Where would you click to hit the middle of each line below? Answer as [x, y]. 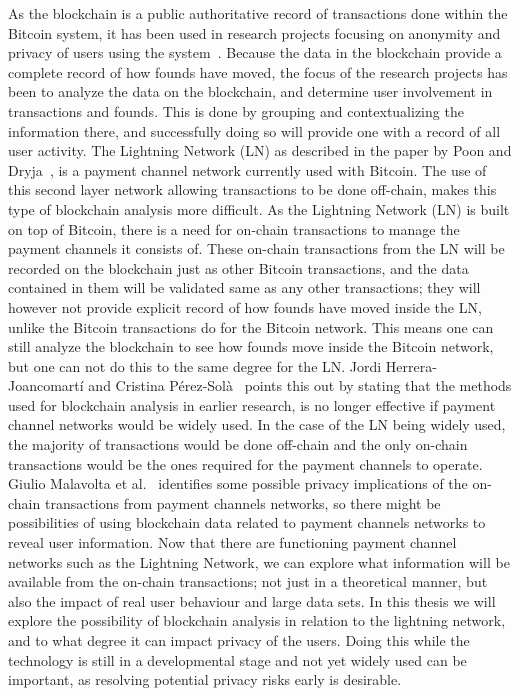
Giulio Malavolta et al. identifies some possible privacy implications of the [238, 483]
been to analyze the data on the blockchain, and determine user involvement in [250, 91]
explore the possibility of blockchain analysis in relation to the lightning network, [257, 620]
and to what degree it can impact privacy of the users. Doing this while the [239, 640]
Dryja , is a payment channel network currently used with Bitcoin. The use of [247, 169]
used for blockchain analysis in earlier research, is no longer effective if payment [252, 404]
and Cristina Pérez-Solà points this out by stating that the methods [300, 385]
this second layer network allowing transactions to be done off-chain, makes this [252, 189]
